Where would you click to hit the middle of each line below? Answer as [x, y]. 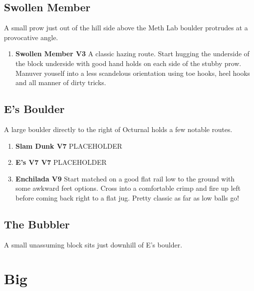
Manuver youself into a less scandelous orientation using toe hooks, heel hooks [133, 73]
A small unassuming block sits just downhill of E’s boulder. [93, 244]
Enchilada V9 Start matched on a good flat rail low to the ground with [125, 178]
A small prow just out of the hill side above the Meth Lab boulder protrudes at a [126, 28]
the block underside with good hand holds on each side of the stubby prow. [128, 63]
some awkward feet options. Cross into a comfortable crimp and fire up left [128, 188]
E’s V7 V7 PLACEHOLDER [61, 162]
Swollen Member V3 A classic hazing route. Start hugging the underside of [132, 54]
